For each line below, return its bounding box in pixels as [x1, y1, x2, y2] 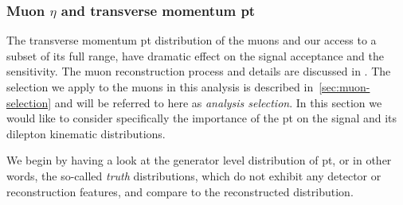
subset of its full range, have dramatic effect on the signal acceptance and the [6, 47, 385, 64]
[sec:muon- [319, 79, 370, 95]
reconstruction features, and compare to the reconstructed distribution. [6, 183, 354, 199]
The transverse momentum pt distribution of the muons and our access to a [6, 32, 377, 48]
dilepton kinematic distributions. [6, 125, 166, 141]
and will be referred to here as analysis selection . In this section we [54, 94, 382, 110]
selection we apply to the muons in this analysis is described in [6, 79, 314, 95]
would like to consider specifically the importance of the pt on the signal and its [6, 110, 397, 126]
